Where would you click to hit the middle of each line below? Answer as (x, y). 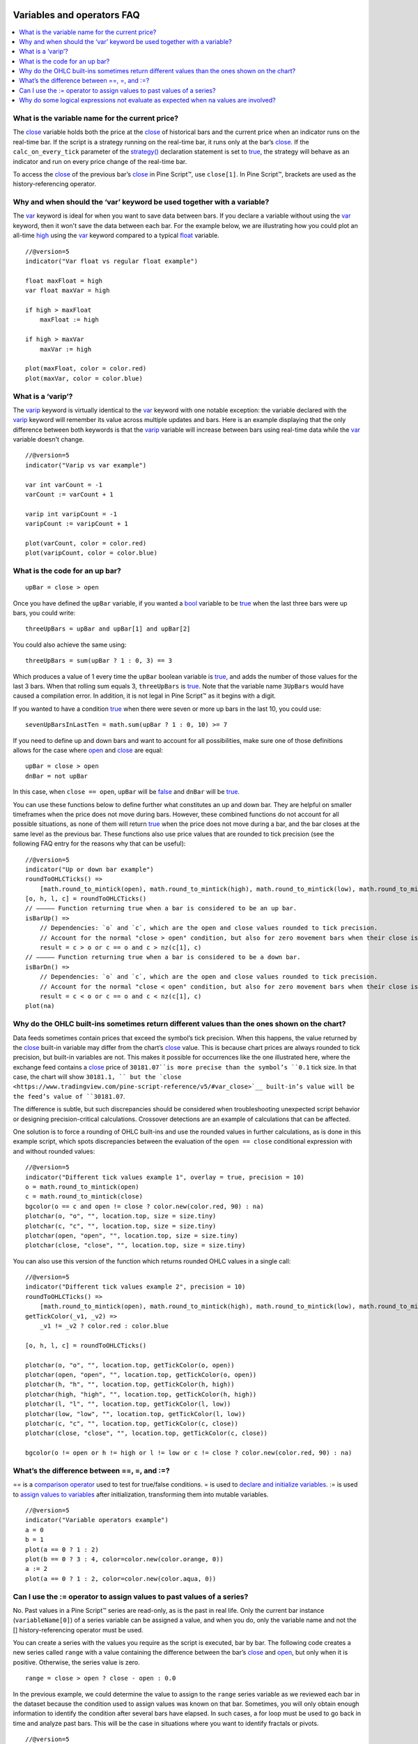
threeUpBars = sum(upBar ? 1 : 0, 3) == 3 (99, 661)
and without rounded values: (54, 1151)
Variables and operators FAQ (77, 15)
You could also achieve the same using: (70, 645)
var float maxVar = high (68, 291)
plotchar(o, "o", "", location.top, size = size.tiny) (121, 1216)
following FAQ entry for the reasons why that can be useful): (99, 843)
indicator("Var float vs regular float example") (112, 261)
